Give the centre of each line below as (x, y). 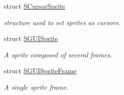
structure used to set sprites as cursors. (62, 22)
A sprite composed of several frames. (58, 54)
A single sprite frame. (36, 87)
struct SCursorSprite (35, 6)
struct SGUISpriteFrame (40, 71)
